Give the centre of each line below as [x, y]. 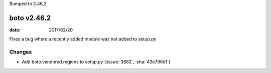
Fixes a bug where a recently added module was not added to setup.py [83, 39]
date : [15, 29]
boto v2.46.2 [30, 18]
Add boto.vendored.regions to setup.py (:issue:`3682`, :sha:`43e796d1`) [96, 62]
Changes [21, 52]
